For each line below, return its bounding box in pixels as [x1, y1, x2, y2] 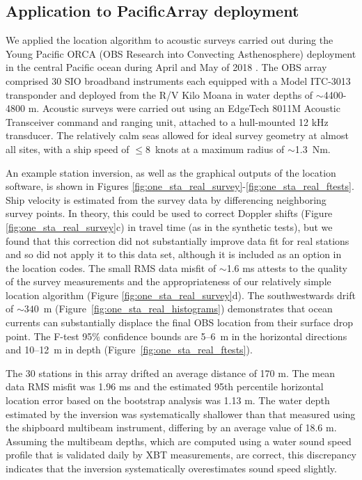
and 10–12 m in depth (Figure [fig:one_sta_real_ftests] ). [6, 342, 253, 357]
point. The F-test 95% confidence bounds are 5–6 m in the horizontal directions [6, 328, 347, 343]
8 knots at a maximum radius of [145, 141, 285, 156]
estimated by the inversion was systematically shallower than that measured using [6, 406, 356, 421]
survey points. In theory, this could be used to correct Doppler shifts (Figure [6, 206, 333, 221]
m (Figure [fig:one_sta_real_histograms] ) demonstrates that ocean [43, 301, 333, 316]
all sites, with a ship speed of [6, 141, 129, 156]
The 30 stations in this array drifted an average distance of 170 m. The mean [6, 365, 335, 380]
